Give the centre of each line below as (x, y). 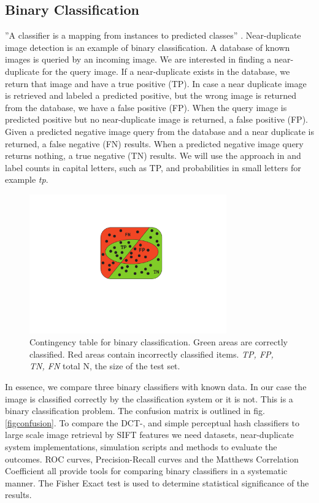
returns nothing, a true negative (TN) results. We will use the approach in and (153, 156)
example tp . (27, 179)
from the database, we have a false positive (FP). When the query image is (146, 107)
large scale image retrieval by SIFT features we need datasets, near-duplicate (149, 435)
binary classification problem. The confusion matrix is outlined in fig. (135, 411)
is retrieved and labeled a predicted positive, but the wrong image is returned (151, 95)
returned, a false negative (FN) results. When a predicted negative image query (154, 143)
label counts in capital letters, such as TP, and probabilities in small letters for (153, 167)
